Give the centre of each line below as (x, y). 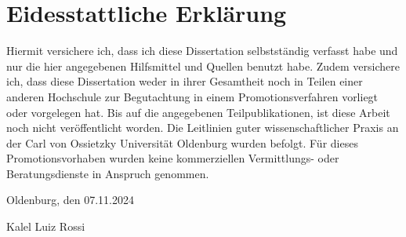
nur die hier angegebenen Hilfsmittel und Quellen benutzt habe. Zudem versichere (203, 66)
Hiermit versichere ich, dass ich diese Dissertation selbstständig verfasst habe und (202, 51)
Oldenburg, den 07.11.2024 (71, 200)
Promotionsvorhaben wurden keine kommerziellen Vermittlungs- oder (173, 158)
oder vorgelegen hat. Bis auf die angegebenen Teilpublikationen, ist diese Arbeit (198, 112)
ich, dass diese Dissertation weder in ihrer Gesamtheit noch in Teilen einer (185, 81)
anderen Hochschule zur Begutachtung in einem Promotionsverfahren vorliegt (192, 96)
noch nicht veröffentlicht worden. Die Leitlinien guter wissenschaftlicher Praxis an (203, 128)
